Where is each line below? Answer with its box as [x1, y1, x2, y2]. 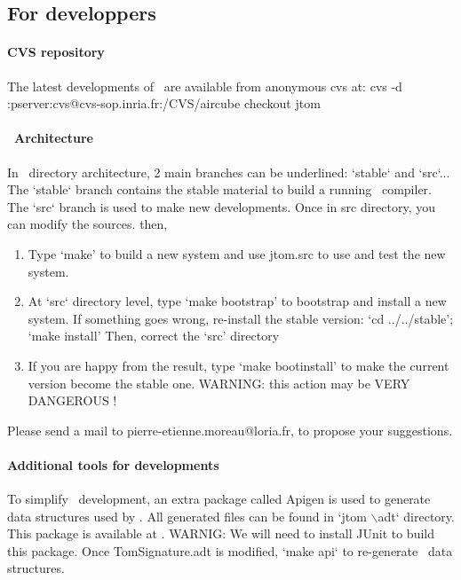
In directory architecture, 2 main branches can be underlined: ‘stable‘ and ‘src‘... [7, 162, 450, 181]
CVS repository [7, 43, 105, 61]
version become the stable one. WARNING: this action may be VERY [28, 373, 410, 392]
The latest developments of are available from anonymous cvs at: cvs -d [7, 76, 402, 95]
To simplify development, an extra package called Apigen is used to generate [7, 490, 431, 508]
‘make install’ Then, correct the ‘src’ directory [28, 326, 280, 345]
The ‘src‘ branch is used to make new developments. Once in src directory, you [7, 197, 435, 216]
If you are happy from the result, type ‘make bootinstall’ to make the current [28, 356, 449, 374]
